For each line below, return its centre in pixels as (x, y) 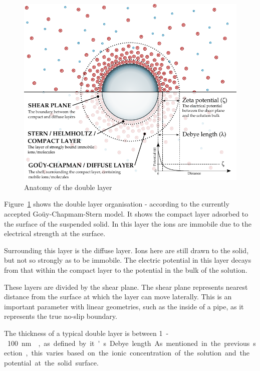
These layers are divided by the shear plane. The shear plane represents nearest (126, 287)
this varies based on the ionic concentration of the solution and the (141, 353)
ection (13, 353)
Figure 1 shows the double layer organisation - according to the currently (117, 204)
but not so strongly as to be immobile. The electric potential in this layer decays (128, 260)
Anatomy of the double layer (68, 187)
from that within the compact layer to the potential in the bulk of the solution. (126, 270)
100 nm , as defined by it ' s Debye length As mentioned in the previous (128, 343)
